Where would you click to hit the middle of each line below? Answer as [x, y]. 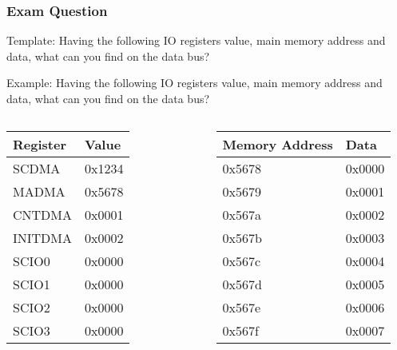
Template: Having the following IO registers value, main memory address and [196, 40]
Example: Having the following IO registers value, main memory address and [195, 83]
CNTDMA [43, 214]
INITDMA [43, 237]
